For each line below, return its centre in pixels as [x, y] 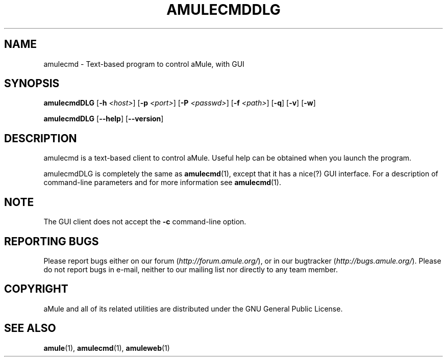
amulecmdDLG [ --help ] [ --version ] [104, 119]
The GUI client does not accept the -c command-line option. [145, 222]
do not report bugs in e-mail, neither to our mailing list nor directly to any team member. [191, 269]
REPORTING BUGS [52, 241]
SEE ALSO [30, 328]
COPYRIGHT [36, 289]
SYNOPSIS [32, 84]
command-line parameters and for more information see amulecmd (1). [162, 183]
